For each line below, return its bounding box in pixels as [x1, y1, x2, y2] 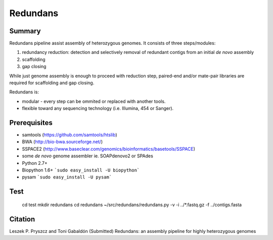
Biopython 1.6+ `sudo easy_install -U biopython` [22, 167, 140, 173]
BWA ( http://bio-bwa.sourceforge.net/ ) [22, 139, 103, 145]
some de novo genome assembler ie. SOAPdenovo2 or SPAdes [22, 153, 154, 159]
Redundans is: [9, 89, 39, 95]
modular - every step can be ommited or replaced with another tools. [22, 98, 166, 104]
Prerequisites [9, 118, 53, 127]
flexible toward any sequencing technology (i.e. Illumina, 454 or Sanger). [22, 105, 174, 111]
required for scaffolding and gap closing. [9, 80, 95, 86]
